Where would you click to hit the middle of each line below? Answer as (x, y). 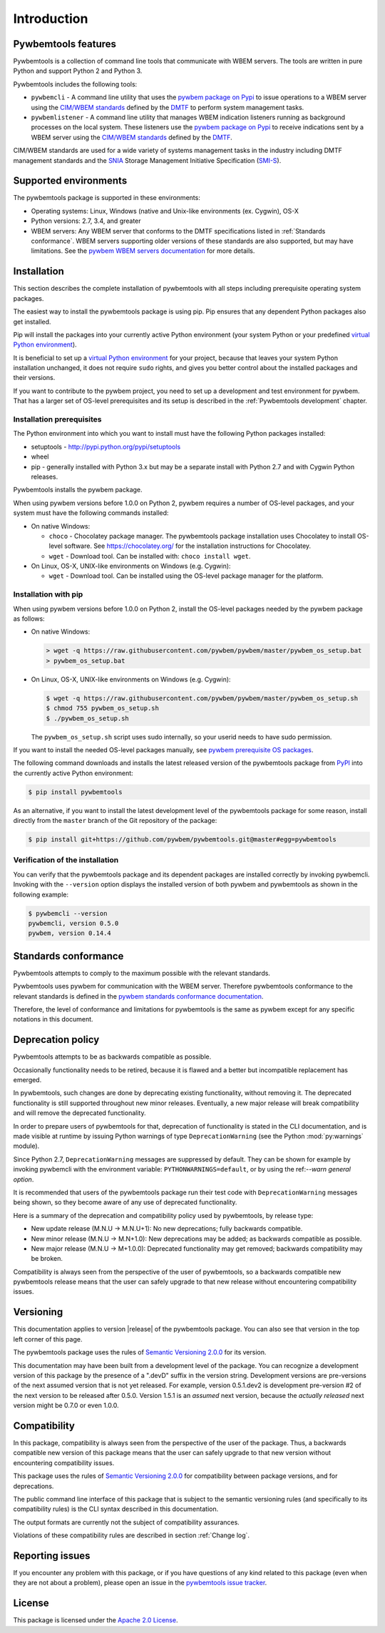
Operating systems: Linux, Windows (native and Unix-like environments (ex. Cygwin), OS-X (165, 211)
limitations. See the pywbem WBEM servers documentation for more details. (143, 251)
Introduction (51, 19)
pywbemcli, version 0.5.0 (73, 923)
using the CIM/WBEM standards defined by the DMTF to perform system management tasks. (168, 107)
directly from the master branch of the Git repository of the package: (115, 821)
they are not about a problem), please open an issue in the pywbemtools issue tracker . (140, 1583)
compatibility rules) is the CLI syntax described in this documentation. (116, 1509)
